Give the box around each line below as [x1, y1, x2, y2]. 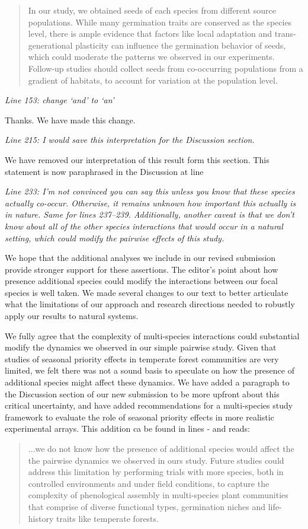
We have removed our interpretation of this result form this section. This [5, 153, 269, 165]
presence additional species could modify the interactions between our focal [5, 275, 278, 287]
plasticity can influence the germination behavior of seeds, [75, 39, 286, 51]
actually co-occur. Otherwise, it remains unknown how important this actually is [5, 196, 296, 209]
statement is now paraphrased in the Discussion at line [5, 165, 204, 177]
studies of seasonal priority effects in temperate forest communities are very [5, 352, 279, 365]
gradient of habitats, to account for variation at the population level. [28, 74, 278, 86]
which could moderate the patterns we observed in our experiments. [28, 50, 275, 63]
